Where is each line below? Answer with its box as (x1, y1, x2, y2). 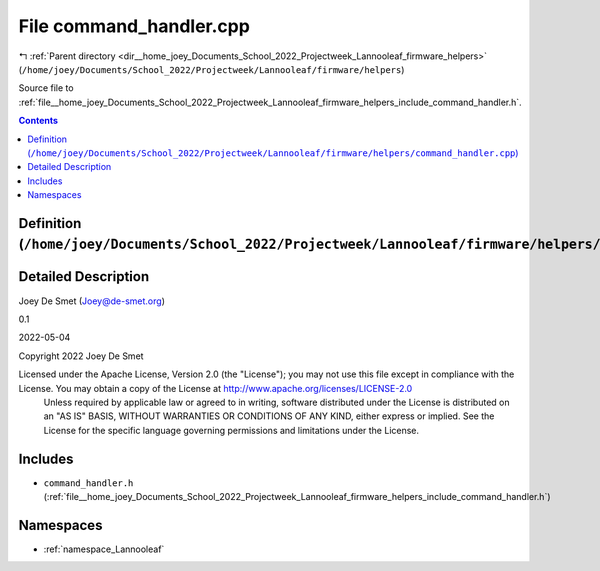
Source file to (18, 82, 74, 94)
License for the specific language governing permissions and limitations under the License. (43, 424, 420, 436)
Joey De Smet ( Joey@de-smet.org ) (18, 295, 165, 307)
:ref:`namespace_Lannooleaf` (43, 543, 165, 555)
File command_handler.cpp (18, 15, 250, 37)
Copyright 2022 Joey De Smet (18, 350, 144, 362)
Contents (18, 115, 59, 127)
